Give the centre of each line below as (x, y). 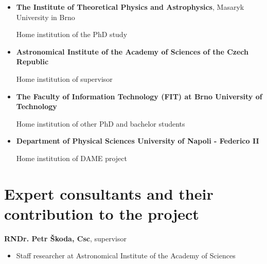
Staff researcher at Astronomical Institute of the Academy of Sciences (126, 256)
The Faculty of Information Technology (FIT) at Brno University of (139, 96)
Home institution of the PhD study (72, 34)
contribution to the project (102, 213)
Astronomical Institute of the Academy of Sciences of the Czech (132, 51)
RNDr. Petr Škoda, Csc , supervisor (65, 238)
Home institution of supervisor (64, 78)
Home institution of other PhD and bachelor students (101, 123)
